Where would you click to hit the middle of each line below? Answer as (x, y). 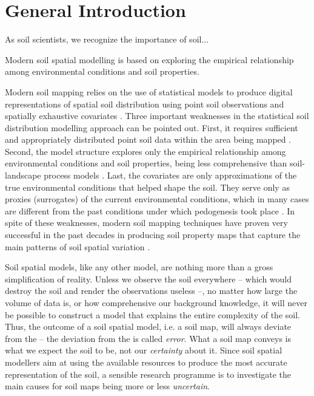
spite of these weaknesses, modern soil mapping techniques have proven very (146, 223)
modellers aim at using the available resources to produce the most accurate (146, 362)
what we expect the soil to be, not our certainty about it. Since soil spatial (144, 350)
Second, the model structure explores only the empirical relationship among (145, 151)
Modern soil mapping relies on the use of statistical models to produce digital (149, 91)
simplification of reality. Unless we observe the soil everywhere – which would (149, 278)
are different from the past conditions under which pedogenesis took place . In (150, 210)
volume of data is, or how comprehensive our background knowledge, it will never (156, 302)
